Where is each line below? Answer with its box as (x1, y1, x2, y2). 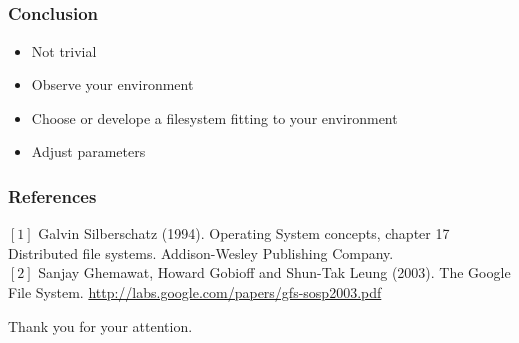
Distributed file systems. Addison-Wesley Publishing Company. (8, 242, 394, 263)
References (8, 183, 97, 208)
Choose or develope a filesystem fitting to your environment (31, 107, 398, 128)
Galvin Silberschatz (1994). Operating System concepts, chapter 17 (38, 223, 450, 244)
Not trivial (31, 40, 97, 61)
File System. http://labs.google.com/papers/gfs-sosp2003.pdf (8, 282, 382, 303)
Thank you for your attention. (8, 315, 193, 336)
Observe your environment (31, 74, 194, 95)
